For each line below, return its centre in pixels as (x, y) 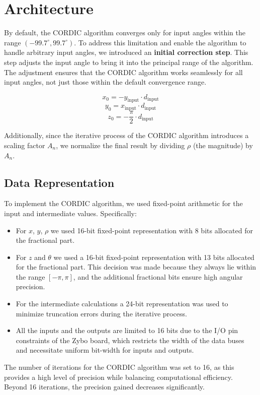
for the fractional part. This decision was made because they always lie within (136, 267)
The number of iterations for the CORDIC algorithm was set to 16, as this (119, 367)
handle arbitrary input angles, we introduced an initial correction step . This (126, 52)
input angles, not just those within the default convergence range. (105, 82)
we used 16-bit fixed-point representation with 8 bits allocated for (152, 230)
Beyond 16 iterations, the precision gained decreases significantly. (104, 387)
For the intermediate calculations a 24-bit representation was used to (122, 304)
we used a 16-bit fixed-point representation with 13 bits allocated (154, 257)
